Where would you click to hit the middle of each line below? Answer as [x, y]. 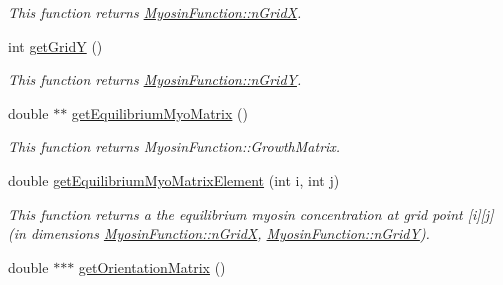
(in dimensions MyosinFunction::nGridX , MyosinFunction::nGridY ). [219, 233]
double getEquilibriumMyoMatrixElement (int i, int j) [174, 179]
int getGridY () [55, 45]
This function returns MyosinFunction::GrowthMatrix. [174, 146]
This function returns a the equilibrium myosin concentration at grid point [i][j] [251, 213]
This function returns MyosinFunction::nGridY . [155, 79]
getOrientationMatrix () [152, 266]
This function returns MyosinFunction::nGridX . [155, 12]
